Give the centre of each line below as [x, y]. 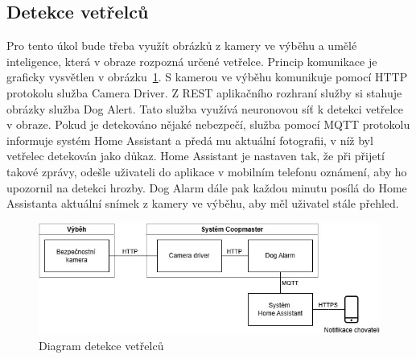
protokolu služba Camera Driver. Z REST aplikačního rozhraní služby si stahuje [204, 92]
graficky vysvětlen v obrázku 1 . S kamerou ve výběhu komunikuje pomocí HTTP [207, 77]
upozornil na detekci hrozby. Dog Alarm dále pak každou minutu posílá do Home [207, 187]
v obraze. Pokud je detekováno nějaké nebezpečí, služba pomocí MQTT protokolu [208, 124]
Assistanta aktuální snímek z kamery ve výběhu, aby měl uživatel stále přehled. [203, 203]
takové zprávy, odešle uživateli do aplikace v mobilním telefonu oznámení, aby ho [207, 171]
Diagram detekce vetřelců [101, 346]
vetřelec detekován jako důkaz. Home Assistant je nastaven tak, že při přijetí [196, 156]
